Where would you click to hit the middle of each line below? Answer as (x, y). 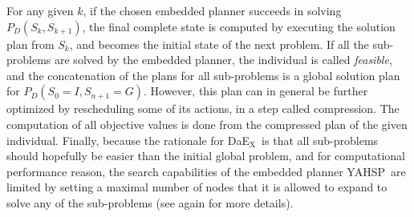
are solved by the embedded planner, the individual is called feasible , (223, 60)
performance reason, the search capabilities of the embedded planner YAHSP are (206, 171)
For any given (40, 10)
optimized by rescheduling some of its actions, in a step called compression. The (203, 108)
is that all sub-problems (320, 140)
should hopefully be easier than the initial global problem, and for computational (206, 156)
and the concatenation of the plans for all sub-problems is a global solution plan (203, 75)
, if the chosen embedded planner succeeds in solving (212, 10)
